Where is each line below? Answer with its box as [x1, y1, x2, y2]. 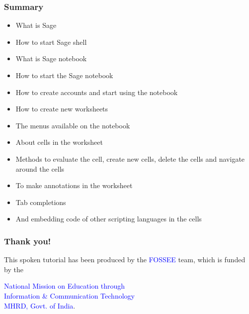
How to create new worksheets [15, 104, 108, 114]
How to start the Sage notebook [15, 70, 113, 80]
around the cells [15, 163, 65, 174]
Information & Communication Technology [4, 290, 135, 301]
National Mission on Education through [4, 281, 125, 291]
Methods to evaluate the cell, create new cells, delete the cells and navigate [15, 153, 245, 164]
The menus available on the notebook [15, 120, 130, 130]
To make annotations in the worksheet [15, 180, 133, 191]
